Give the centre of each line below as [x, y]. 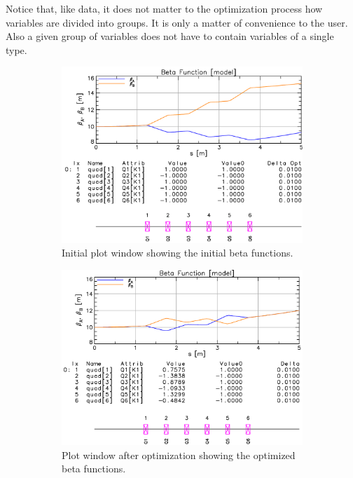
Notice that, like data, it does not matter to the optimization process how [164, 8]
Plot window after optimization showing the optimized [179, 455]
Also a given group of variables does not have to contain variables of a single [170, 36]
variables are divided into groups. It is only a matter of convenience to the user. [177, 22]
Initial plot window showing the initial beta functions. [178, 253]
